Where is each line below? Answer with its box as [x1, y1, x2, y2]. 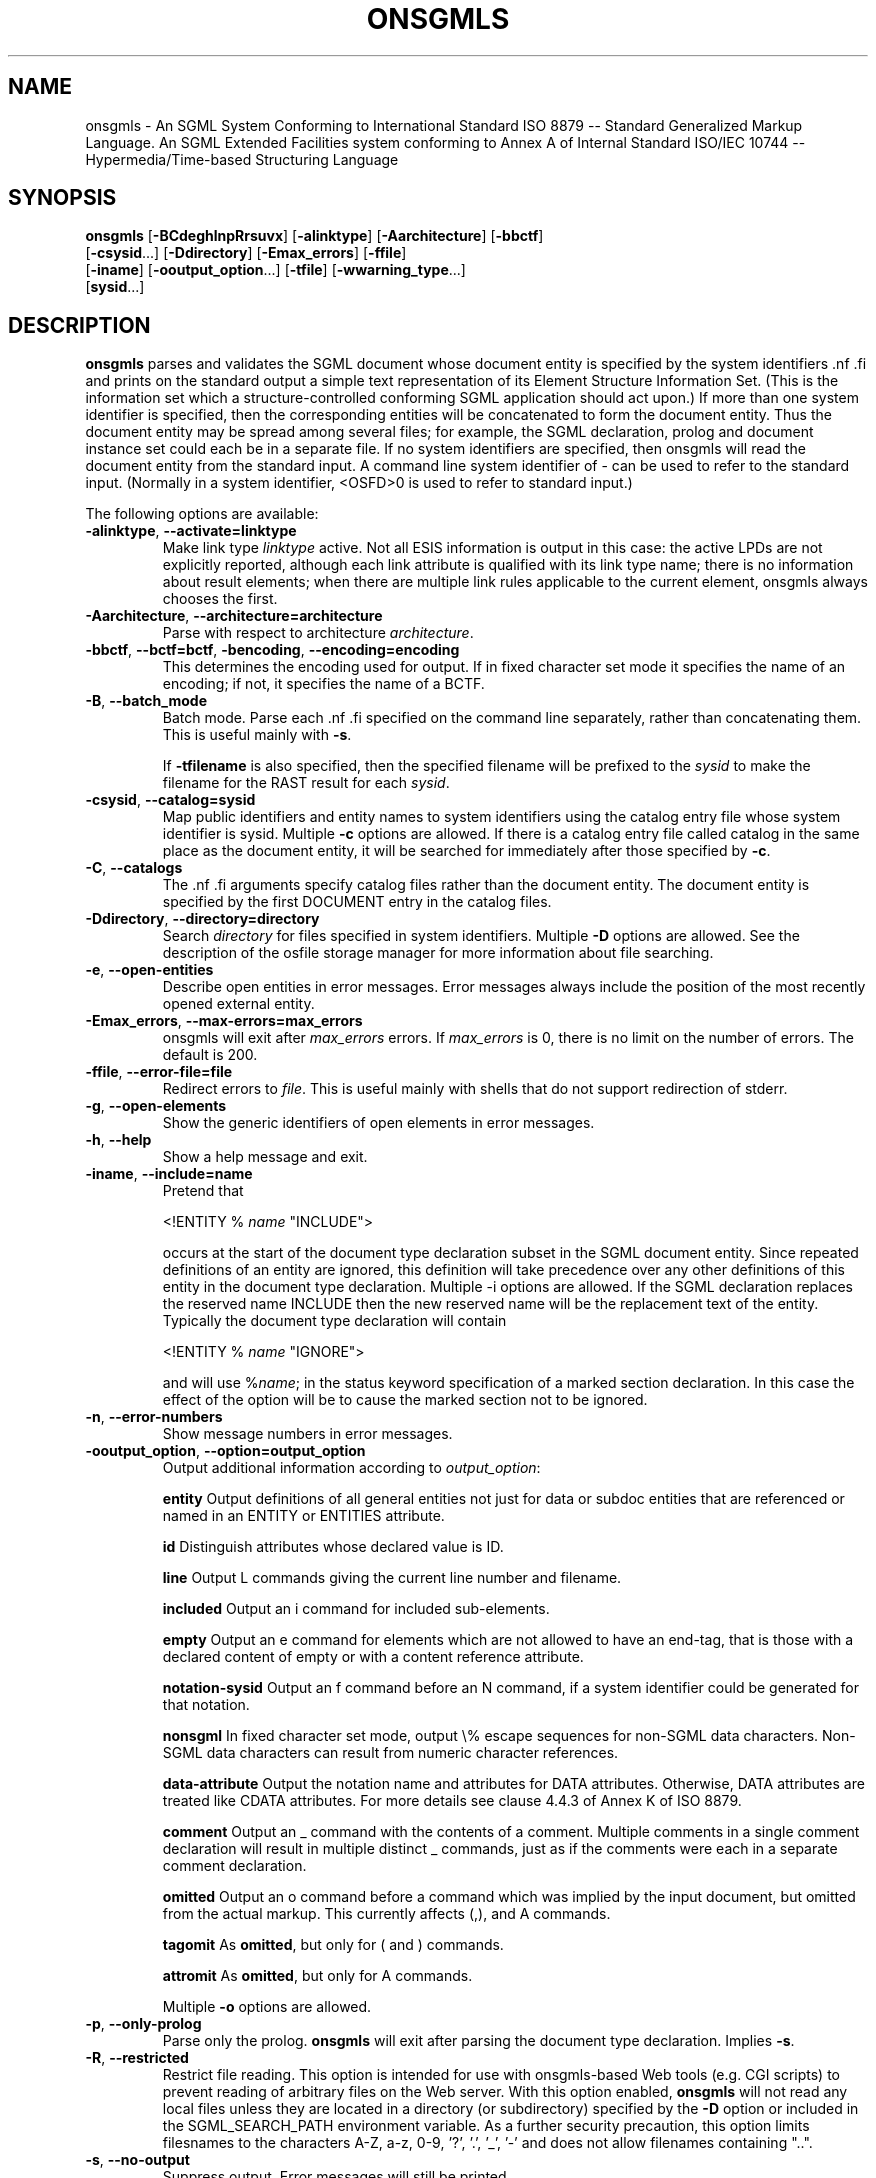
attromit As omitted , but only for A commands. [162, 1967, 473, 1985]
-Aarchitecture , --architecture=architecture [85, 607, 383, 625]
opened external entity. [162, 995, 315, 1013]
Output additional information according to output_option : [162, 1459, 541, 1477]
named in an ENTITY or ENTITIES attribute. [162, 1507, 445, 1525]
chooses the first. [162, 590, 278, 608]
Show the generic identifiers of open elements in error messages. [162, 1114, 595, 1132]
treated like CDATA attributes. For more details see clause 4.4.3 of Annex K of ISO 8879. [162, 1792, 742, 1810]
